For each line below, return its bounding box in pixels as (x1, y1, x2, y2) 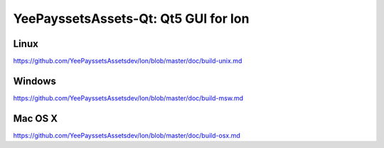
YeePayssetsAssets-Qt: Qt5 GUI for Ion (13, 11, 250, 26)
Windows (13, 75, 56, 87)
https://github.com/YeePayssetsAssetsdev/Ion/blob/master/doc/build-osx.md (13, 131, 241, 139)
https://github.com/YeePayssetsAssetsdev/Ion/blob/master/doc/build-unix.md (13, 57, 242, 65)
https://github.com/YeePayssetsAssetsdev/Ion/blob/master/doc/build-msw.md (13, 93, 243, 102)
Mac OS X (13, 112, 58, 125)
